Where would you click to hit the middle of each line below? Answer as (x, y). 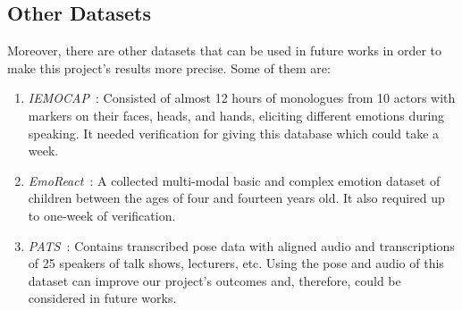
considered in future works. (102, 298)
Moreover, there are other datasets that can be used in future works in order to (224, 50)
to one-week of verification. (102, 215)
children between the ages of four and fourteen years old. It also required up (236, 198)
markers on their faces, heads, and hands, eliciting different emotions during (236, 115)
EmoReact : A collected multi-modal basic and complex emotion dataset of (234, 180)
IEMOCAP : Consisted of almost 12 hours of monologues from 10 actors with (242, 98)
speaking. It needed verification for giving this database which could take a (234, 133)
